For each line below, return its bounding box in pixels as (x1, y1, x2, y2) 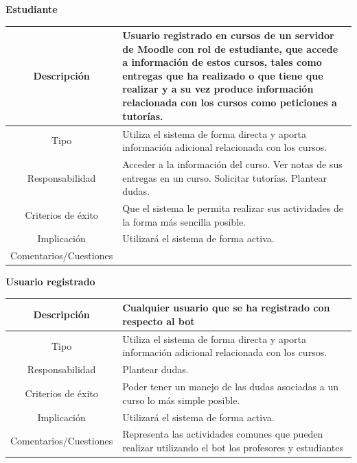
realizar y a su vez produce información (122, 82, 314, 96)
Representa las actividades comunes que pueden (122, 427, 323, 441)
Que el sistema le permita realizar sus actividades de (122, 200, 343, 215)
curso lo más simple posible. (122, 392, 240, 407)
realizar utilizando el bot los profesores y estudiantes (122, 440, 343, 455)
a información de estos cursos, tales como (122, 55, 322, 69)
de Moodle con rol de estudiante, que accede (122, 41, 338, 56)
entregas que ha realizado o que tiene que (122, 68, 323, 82)
